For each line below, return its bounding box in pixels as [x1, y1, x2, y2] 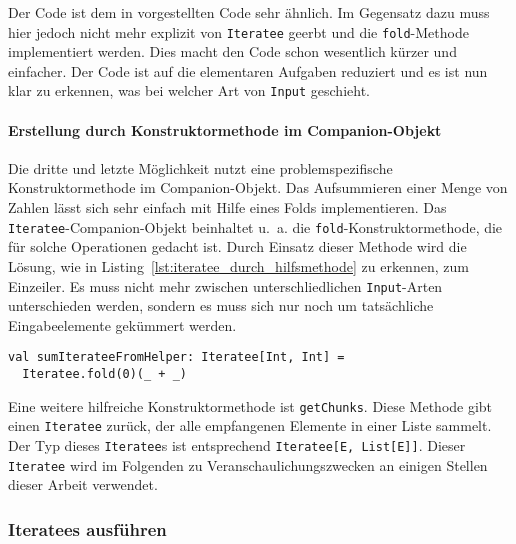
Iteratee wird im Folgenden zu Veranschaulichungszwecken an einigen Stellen [8, 454, 488, 475]
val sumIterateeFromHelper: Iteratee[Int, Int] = [8, 350, 345, 365]
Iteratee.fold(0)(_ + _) [22, 367, 187, 382]
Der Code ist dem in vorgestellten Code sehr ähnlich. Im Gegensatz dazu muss [8, 2, 490, 22]
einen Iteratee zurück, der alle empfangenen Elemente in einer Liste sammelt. [8, 415, 492, 436]
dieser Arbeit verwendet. [8, 474, 158, 495]
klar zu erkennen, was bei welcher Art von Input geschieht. [8, 80, 370, 101]
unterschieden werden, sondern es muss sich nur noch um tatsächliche [8, 295, 434, 316]
